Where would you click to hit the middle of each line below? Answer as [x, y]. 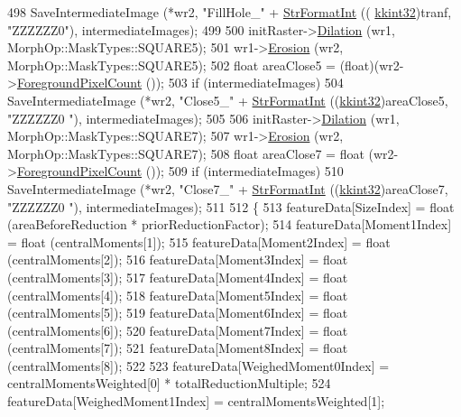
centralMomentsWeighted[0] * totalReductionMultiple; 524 [169, 383]
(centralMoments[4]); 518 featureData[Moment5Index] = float [178, 295]
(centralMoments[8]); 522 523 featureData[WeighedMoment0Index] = [198, 365]
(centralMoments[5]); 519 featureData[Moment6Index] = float [178, 313]
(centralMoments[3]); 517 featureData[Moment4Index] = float [178, 277]
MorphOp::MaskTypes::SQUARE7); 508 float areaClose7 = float [186, 153]
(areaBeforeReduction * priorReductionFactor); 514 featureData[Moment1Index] [230, 224]
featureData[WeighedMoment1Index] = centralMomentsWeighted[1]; [196, 401]
